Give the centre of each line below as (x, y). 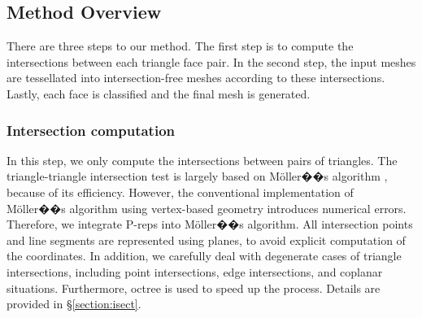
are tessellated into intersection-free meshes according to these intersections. (196, 78)
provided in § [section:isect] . (74, 304)
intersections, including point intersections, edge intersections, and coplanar (195, 271)
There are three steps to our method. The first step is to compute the (180, 46)
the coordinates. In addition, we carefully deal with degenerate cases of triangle (204, 256)
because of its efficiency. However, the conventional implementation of (180, 192)
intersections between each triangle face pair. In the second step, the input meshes (211, 61)
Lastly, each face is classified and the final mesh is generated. (159, 93)
